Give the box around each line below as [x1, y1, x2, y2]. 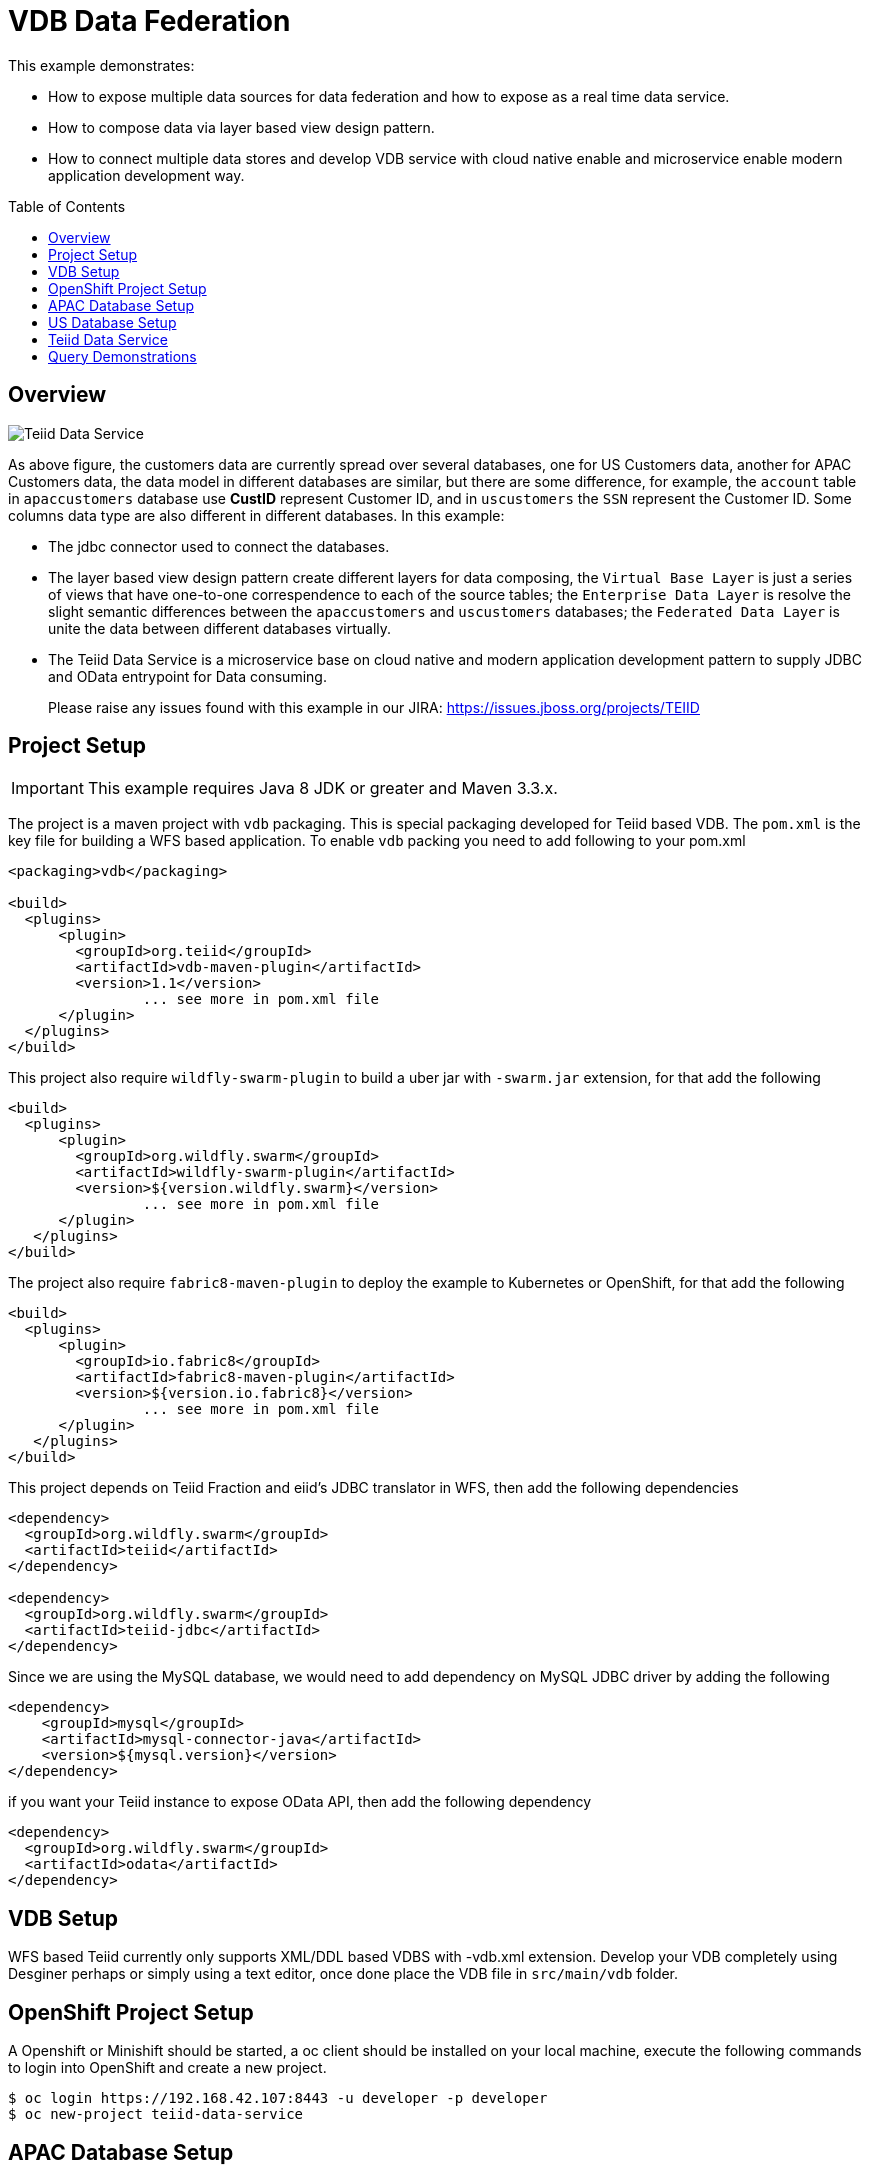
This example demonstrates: [8, 56, 195, 74]
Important [11, 778, 84, 799]
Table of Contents [8, 197, 126, 215]
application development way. [48, 166, 245, 184]
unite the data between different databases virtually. [48, 619, 392, 637]
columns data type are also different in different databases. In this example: [8, 506, 505, 524]
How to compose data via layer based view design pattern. [48, 118, 435, 136]
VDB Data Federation [8, 4, 291, 38]
